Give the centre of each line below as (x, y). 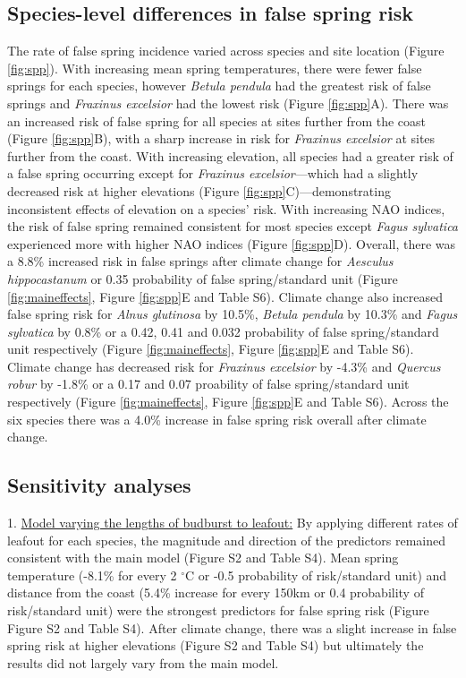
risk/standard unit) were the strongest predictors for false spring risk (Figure (218, 610)
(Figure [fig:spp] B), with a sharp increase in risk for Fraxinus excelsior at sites (221, 138)
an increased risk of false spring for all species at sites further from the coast (216, 120)
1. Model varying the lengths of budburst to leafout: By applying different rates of (233, 523)
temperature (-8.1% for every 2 (92, 575)
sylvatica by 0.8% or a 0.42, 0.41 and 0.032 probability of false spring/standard (223, 331)
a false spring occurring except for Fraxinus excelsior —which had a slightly (213, 173)
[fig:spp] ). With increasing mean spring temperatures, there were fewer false (215, 68)
